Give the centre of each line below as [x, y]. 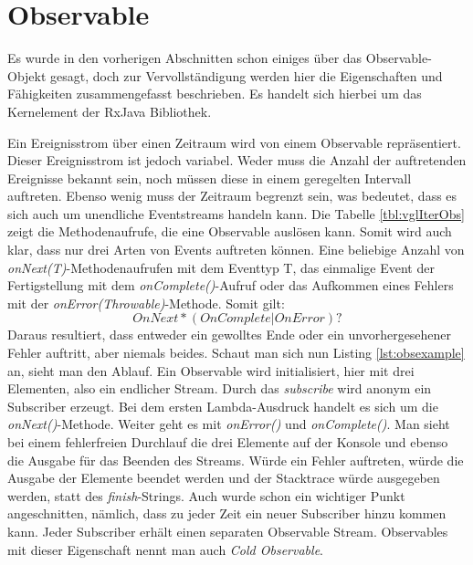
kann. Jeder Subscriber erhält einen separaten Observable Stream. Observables [228, 531]
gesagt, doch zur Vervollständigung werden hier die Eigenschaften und [247, 75]
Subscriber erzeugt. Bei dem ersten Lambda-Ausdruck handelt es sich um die [223, 406]
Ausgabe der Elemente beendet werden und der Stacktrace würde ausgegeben [224, 478]
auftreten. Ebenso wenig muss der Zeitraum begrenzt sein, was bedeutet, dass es [232, 196]
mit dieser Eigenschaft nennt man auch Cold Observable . [165, 549]
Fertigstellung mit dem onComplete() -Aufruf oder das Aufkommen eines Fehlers [231, 285]
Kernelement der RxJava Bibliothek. [110, 111]
